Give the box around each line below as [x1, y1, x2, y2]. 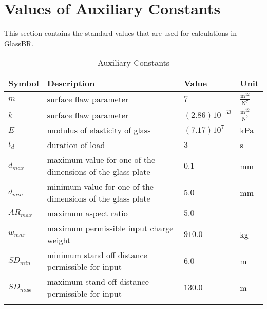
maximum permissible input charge [47, 222, 174, 234]
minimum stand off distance [47, 249, 147, 261]
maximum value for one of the [47, 154, 156, 166]
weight [47, 234, 71, 246]
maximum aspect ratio [47, 207, 128, 220]
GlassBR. [4, 38, 34, 48]
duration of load [47, 139, 105, 151]
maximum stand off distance [47, 276, 149, 288]
